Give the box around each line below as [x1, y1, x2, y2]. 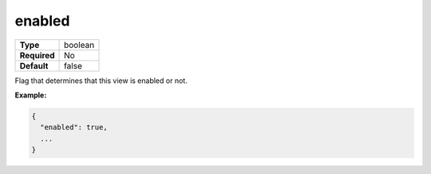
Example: [14, 90, 47, 100]
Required [19, 49, 55, 61]
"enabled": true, [40, 123, 108, 132]
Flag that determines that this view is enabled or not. [14, 76, 188, 85]
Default [19, 60, 49, 71]
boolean [64, 39, 95, 50]
